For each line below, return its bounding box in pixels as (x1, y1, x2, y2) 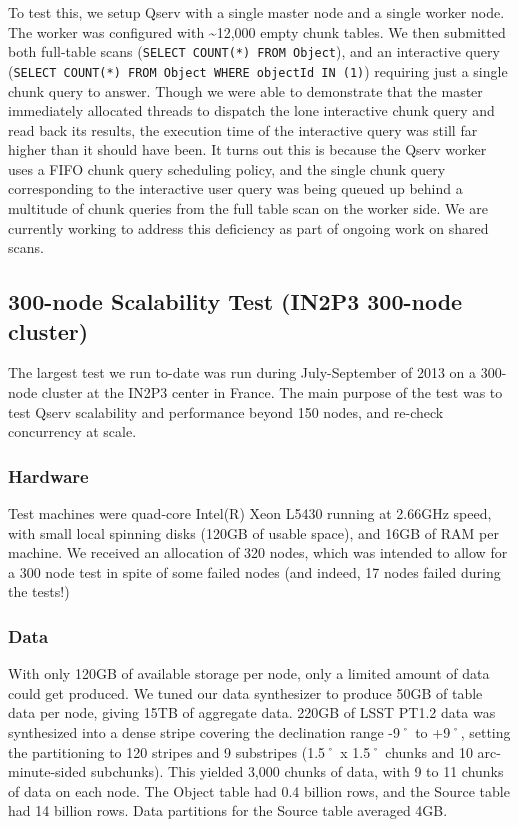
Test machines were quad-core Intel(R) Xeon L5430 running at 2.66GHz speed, (8, 503, 492, 524)
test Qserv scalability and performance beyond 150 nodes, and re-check (8, 401, 444, 422)
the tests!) (8, 581, 70, 602)
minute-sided (8, 761, 87, 782)
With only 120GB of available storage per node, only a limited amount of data (8, 663, 490, 684)
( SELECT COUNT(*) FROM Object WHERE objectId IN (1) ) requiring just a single (8, 60, 508, 81)
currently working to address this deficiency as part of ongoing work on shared (8, 217, 489, 238)
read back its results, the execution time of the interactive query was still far (8, 119, 478, 140)
